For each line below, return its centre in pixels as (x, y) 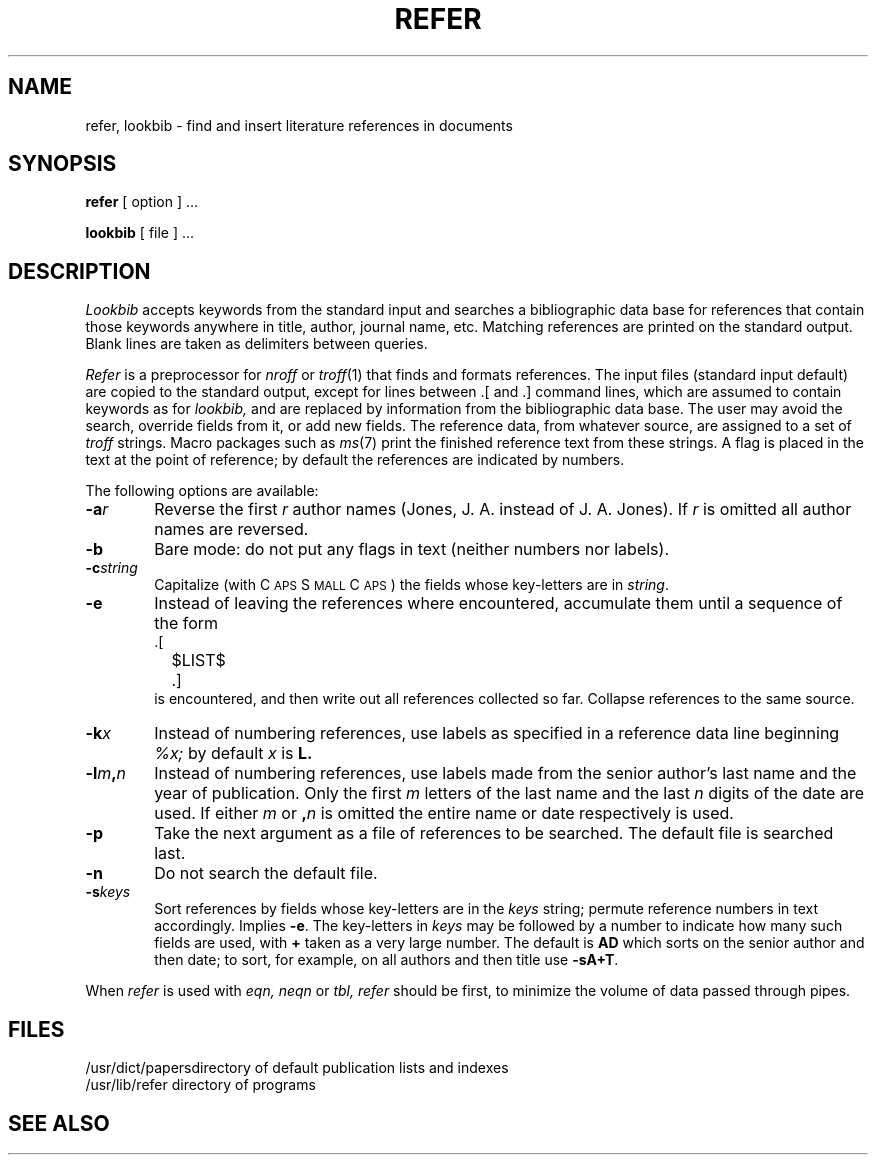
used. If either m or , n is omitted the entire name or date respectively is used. (444, 813)
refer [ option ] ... (142, 202)
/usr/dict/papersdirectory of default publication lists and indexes (297, 1068)
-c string (111, 568)
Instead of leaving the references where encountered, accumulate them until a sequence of (498, 603)
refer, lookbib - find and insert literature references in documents (299, 125)
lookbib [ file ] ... (140, 233)
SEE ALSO (59, 1123)
